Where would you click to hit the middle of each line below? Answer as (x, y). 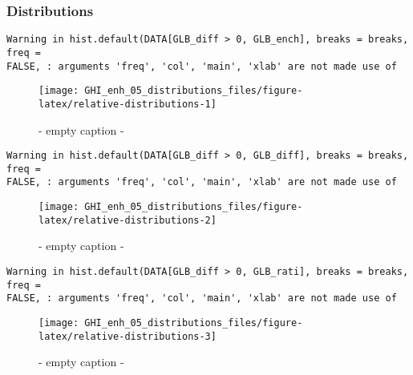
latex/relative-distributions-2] (128, 220)
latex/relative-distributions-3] (128, 336)
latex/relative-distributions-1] (128, 104)
